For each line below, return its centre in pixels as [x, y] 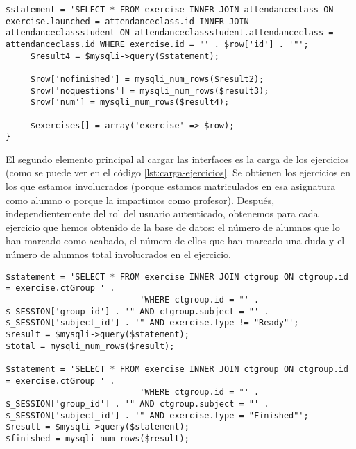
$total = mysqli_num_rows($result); [90, 346]
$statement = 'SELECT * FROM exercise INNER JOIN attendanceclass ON [170, 10]
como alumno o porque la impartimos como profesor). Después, [140, 200]
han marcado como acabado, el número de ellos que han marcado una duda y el [175, 240]
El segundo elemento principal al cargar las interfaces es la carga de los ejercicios [177, 159]
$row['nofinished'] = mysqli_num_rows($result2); [147, 79]
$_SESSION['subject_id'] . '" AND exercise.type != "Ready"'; [152, 323]
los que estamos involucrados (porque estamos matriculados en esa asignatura [171, 186]
